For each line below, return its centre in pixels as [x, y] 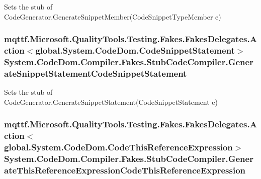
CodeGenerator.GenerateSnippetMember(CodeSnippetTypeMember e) [113, 16]
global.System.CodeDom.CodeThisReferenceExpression [118, 147]
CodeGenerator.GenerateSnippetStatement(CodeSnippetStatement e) [111, 102]
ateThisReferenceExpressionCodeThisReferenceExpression [125, 170]
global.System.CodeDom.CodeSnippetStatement [135, 50]
